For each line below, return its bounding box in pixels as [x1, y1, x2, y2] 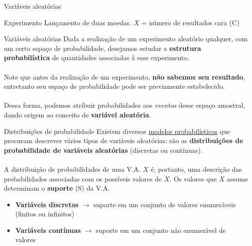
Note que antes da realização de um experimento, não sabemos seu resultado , [4, 71, 245, 82]
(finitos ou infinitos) [15, 209, 75, 219]
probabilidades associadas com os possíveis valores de [4, 173, 162, 183]
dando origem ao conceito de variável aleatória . [4, 109, 151, 119]
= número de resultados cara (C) [142, 17, 240, 27]
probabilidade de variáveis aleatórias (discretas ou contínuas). [4, 145, 203, 155]
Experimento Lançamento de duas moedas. [4, 17, 132, 27]
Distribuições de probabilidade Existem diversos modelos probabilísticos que [4, 126, 230, 136]
